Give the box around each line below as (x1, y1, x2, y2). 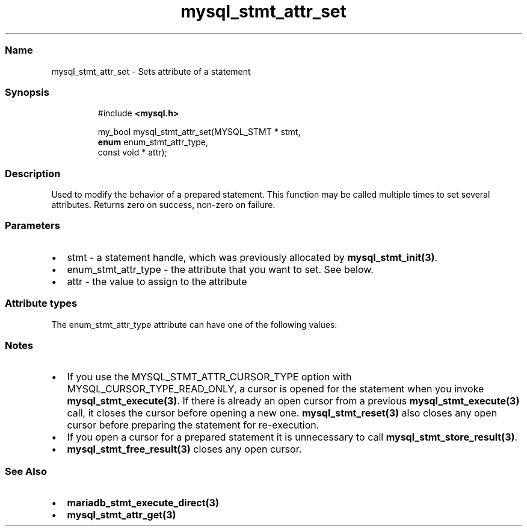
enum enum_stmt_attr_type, (97, 137, 209, 148)
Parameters (5, 219, 60, 232)
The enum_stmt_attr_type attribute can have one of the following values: (51, 319, 337, 330)
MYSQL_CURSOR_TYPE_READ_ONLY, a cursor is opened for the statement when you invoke (67, 383, 484, 395)
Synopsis (5, 86, 49, 98)
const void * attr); (97, 147, 167, 158)
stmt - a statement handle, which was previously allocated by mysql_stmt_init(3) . (67, 251, 438, 263)
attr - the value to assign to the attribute (67, 275, 247, 287)
